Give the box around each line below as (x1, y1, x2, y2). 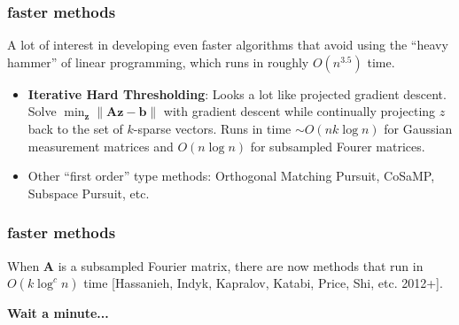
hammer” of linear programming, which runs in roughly (7, 52, 309, 71)
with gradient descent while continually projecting (163, 102, 436, 120)
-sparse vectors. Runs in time (133, 120, 292, 137)
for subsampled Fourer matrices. (250, 136, 425, 155)
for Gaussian (384, 120, 453, 137)
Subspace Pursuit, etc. (27, 183, 150, 202)
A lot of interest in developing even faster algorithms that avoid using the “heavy (7, 35, 448, 54)
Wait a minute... (7, 304, 109, 322)
